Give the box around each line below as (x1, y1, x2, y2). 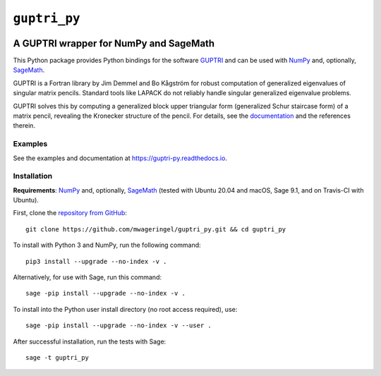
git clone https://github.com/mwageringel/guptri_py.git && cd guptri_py (25, 225, 286, 233)
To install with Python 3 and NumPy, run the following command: (13, 241, 201, 250)
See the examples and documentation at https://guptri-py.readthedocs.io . (13, 154, 227, 162)
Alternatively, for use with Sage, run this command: (13, 273, 162, 281)
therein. (13, 121, 35, 130)
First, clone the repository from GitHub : (13, 209, 127, 217)
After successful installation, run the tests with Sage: (13, 337, 167, 346)
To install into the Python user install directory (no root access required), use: (13, 305, 238, 313)
